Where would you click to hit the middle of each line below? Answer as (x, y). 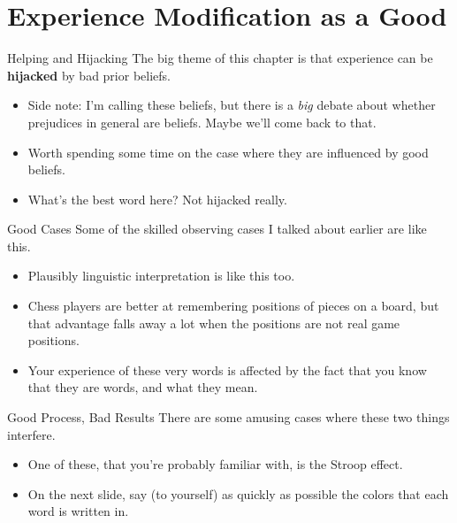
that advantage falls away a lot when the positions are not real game (214, 323)
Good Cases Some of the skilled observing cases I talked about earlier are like (217, 229)
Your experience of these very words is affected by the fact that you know (227, 369)
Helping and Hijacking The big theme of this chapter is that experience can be (220, 58)
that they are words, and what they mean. (143, 387)
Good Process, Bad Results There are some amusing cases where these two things (228, 417)
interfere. (31, 434)
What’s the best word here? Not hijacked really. (157, 199)
